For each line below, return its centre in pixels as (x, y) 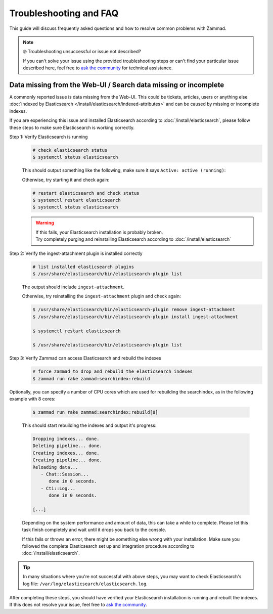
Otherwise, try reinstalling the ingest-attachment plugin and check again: (102, 296)
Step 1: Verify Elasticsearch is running (49, 137)
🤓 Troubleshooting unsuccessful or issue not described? (82, 52)
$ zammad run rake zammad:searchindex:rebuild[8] (95, 412)
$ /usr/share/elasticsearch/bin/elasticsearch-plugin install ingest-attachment (135, 317)
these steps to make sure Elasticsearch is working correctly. (72, 127)
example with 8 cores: (32, 399)
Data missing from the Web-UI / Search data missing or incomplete (117, 85)
